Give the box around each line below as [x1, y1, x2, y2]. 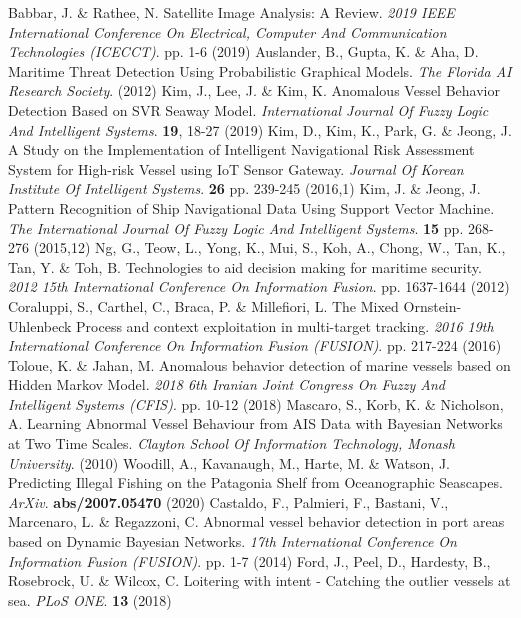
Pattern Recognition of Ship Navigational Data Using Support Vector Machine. [8, 197, 495, 218]
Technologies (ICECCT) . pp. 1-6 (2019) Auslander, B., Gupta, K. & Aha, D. [8, 41, 479, 62]
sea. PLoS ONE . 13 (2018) [8, 589, 172, 610]
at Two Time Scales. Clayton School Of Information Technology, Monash [8, 433, 455, 454]
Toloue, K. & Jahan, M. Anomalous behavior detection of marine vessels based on [8, 354, 511, 375]
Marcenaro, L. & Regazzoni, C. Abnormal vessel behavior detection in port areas [8, 511, 505, 532]
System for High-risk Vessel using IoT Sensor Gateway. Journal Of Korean [8, 158, 464, 179]
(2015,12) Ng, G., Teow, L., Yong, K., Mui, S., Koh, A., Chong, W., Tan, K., [33, 237, 506, 258]
